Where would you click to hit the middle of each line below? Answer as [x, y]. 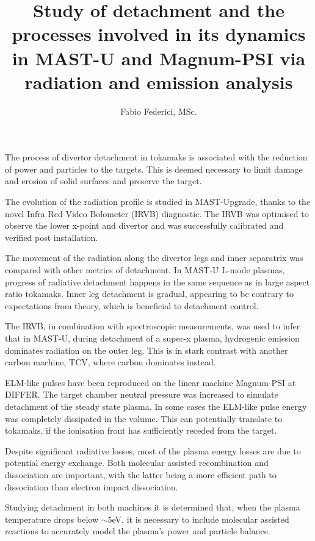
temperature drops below [52, 519]
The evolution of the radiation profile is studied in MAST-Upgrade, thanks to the [158, 202]
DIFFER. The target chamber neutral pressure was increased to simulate [142, 394]
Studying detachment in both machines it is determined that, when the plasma [153, 507]
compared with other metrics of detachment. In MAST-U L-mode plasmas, [145, 270]
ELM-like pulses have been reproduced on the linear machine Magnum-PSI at [150, 382]
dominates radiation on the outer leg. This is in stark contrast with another [147, 350]
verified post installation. [52, 237]
